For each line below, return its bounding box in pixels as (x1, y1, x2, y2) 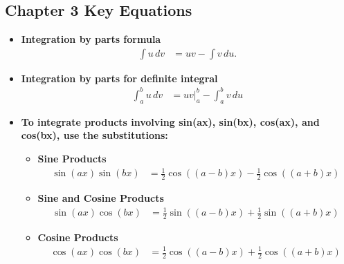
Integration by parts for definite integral (21, 70, 218, 85)
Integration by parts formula (21, 32, 161, 46)
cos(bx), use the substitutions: (21, 128, 168, 142)
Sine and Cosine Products (37, 190, 164, 205)
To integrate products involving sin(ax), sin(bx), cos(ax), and (21, 114, 320, 129)
